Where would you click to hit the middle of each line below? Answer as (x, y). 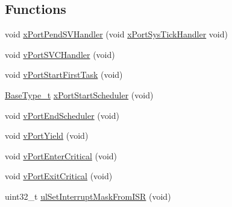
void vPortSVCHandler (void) (60, 54)
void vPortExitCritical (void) (59, 176)
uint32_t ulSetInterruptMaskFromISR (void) (88, 196)
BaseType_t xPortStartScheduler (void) (79, 94)
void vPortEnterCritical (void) (61, 155)
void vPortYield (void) (47, 135)
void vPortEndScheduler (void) (62, 115)
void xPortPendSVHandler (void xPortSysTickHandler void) (116, 34)
